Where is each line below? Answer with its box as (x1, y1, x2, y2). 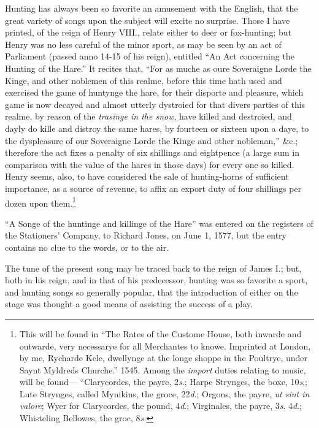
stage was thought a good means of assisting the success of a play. (5, 297, 253, 310)
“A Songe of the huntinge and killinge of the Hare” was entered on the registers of (5, 216, 313, 229)
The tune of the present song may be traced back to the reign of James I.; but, (5, 261, 302, 274)
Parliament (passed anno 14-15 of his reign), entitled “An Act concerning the (5, 50, 294, 63)
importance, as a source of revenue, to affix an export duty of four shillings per (5, 182, 302, 194)
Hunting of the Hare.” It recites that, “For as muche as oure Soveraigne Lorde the (5, 61, 312, 74)
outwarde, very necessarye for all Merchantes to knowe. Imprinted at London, (19, 339, 311, 352)
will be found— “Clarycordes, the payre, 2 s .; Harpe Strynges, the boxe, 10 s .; (19, 375, 308, 388)
